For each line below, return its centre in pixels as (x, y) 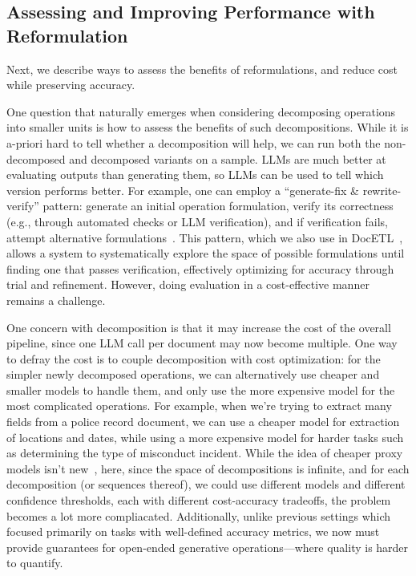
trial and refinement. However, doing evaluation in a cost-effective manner (188, 284)
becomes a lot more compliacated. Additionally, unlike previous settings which (199, 515)
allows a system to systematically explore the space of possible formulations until (206, 253)
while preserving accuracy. (71, 85)
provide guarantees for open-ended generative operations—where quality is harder (208, 547)
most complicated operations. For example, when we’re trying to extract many (199, 406)
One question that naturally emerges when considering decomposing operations (201, 111)
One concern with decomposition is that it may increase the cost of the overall (199, 327)
